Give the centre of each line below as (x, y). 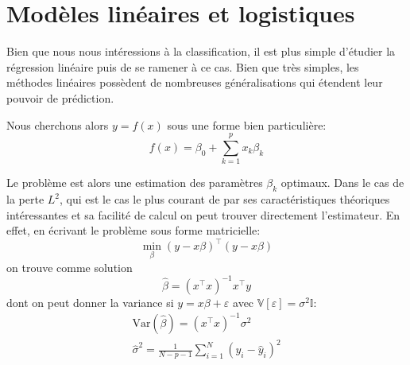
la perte (25, 199)
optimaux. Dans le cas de (342, 182)
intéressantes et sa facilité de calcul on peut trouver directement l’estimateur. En (203, 214)
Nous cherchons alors (58, 124)
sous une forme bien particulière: (247, 124)
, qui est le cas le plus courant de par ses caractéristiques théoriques (225, 199)
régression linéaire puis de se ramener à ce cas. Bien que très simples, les (183, 66)
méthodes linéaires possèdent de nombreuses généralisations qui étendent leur (195, 82)
